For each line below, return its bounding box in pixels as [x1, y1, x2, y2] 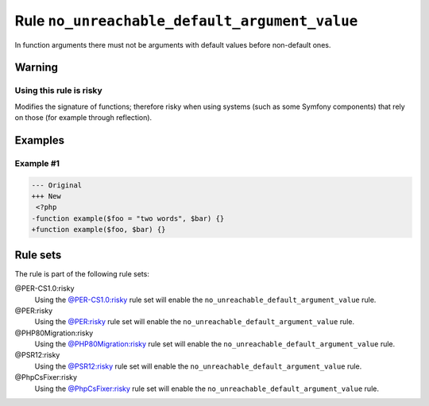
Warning [14, 60, 59, 75]
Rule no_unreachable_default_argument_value [14, 12, 358, 29]
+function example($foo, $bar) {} [31, 225, 166, 234]
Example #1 [14, 157, 60, 168]
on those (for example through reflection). [14, 113, 153, 122]
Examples [14, 133, 65, 147]
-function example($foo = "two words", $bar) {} [31, 214, 225, 222]
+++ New [31, 191, 61, 201]
